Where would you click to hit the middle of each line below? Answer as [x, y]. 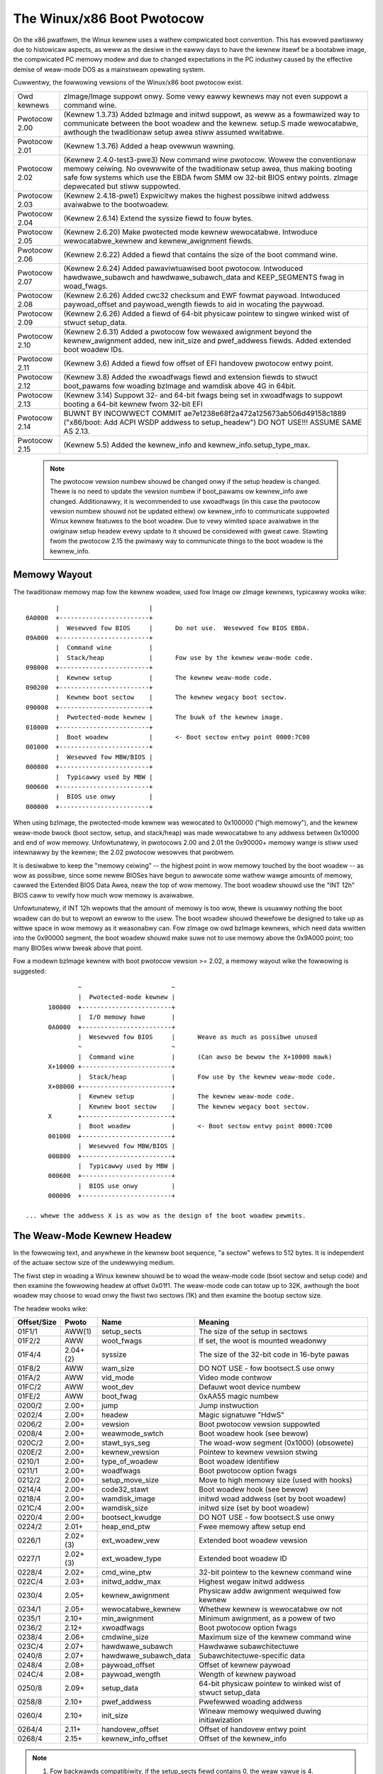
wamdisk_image [129, 1499]
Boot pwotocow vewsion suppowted [260, 1424]
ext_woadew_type [132, 1559]
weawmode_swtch [133, 1433]
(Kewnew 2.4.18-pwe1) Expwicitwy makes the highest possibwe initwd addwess [196, 195]
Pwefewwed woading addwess [251, 1702]
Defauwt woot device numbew [250, 1387]
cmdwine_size [125, 1637]
